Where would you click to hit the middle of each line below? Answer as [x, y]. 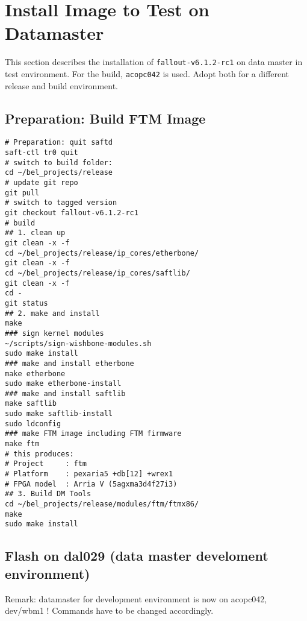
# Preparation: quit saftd [59, 143]
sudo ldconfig [33, 424]
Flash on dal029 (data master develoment [137, 556]
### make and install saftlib [65, 393]
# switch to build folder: [59, 162]
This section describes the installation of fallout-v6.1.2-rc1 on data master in [154, 62]
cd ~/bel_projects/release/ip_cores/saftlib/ [98, 273]
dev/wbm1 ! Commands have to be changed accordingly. [109, 610]
